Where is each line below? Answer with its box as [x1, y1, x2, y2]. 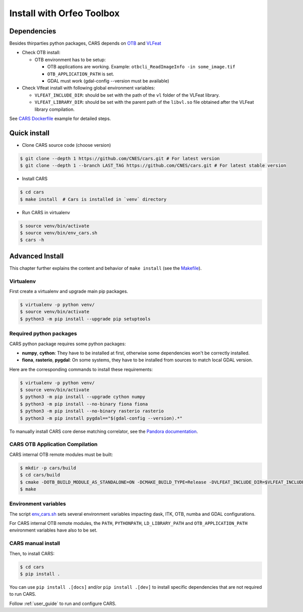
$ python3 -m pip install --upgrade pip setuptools [20, 316, 151, 321]
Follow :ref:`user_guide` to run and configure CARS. [9, 600, 117, 606]
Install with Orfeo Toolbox [9, 8, 120, 19]
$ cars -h [20, 237, 44, 243]
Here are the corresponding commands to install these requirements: [9, 366, 153, 372]
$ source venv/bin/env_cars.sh [20, 230, 98, 235]
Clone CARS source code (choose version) [22, 142, 111, 148]
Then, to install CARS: [9, 550, 55, 556]
